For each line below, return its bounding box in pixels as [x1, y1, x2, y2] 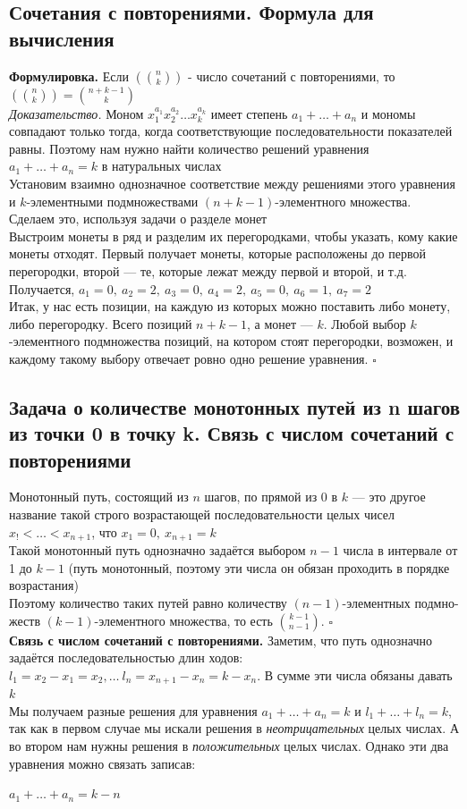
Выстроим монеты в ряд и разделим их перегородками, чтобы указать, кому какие [9, 226, 458, 245]
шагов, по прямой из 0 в [204, 487, 338, 506]
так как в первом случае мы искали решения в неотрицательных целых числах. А [9, 719, 459, 737]
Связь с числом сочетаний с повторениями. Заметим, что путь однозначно [9, 630, 432, 649]
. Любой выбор [323, 314, 406, 333]
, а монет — [247, 314, 313, 333]
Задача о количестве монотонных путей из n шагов [9, 392, 460, 420]
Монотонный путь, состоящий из [9, 487, 189, 506]
